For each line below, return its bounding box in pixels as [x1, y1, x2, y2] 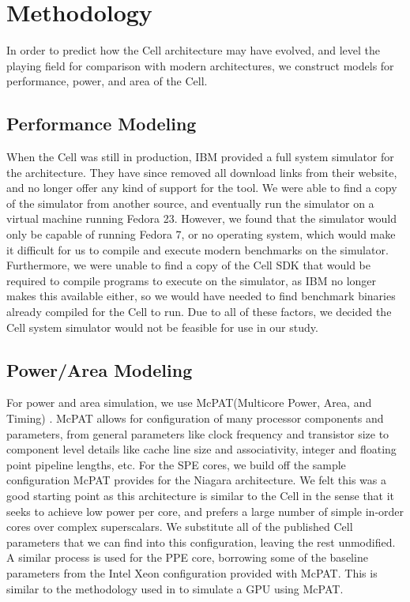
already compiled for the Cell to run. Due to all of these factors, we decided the [6, 303, 392, 320]
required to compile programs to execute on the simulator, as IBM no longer [6, 272, 377, 288]
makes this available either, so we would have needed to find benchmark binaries [6, 288, 396, 304]
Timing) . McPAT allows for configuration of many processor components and [6, 410, 384, 427]
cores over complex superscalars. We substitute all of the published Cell [6, 518, 353, 535]
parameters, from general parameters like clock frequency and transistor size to [6, 425, 389, 442]
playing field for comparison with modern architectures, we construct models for [6, 57, 394, 73]
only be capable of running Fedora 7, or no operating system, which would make [6, 226, 396, 243]
